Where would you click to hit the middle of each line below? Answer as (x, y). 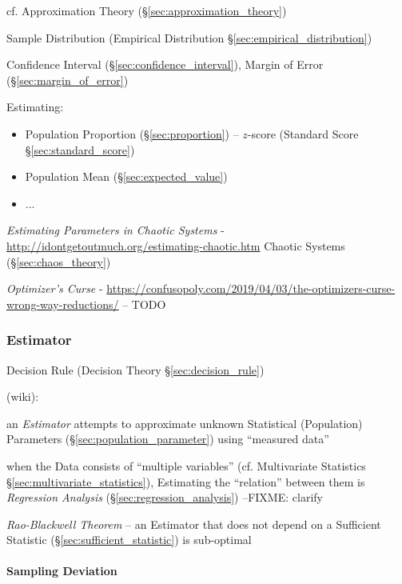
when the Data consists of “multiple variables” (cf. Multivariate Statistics (186, 465)
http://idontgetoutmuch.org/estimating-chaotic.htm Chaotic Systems (176, 245)
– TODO (144, 304)
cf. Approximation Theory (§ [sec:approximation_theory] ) (147, 10)
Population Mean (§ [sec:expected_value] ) (126, 176)
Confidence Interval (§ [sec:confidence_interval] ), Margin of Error (165, 64)
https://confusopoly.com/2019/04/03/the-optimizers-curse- (251, 288)
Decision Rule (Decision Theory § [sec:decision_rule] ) (135, 369)
